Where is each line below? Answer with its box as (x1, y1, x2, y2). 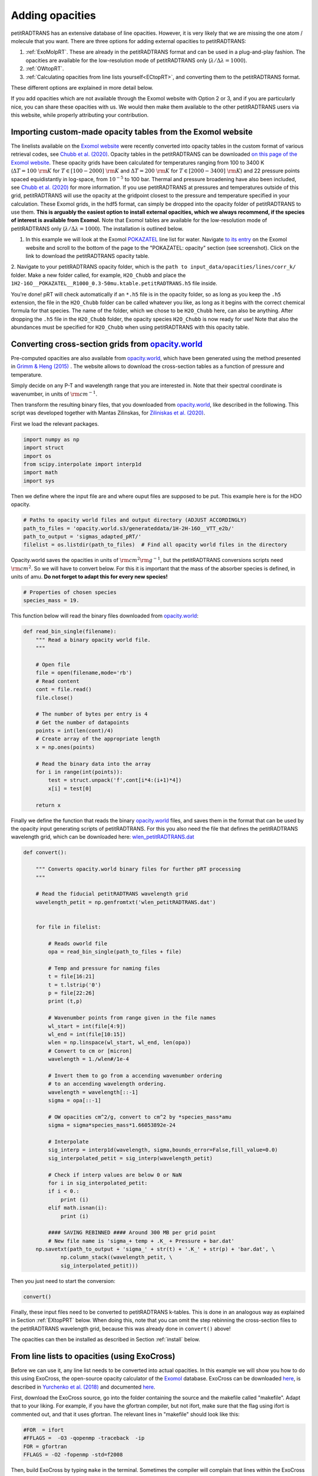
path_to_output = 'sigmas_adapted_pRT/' (23, 533, 141, 540)
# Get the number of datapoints (35, 719, 130, 726)
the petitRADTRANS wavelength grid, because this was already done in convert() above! (11, 1325, 231, 1332)
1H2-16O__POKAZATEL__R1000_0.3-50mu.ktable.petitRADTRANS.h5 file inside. (11, 280, 218, 287)
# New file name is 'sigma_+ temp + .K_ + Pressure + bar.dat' (48, 1237, 235, 1244)
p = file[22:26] (48, 990, 95, 996)
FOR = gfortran (23, 1443, 67, 1449)
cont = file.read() (35, 686, 92, 693)
